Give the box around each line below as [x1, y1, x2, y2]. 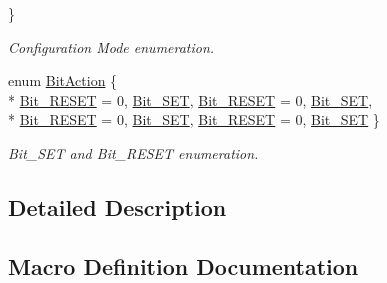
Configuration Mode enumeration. [8, 36, 215, 57]
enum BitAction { [8, 70, 118, 91]
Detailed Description [8, 191, 227, 222]
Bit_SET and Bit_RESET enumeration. [8, 142, 259, 163]
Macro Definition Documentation [8, 250, 359, 281]
